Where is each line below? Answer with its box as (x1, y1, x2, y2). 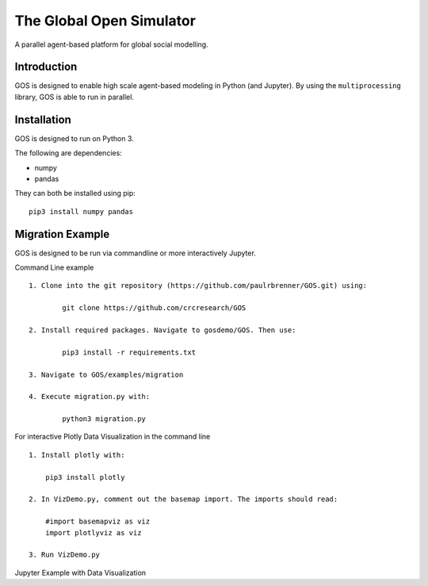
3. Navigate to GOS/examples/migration (29, 370, 184, 379)
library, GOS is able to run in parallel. (14, 92, 135, 101)
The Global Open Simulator (14, 12, 196, 29)
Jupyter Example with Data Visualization (14, 568, 147, 577)
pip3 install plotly (44, 473, 125, 481)
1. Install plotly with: (29, 450, 125, 459)
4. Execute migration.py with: (29, 393, 151, 401)
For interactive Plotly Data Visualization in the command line (14, 432, 211, 442)
